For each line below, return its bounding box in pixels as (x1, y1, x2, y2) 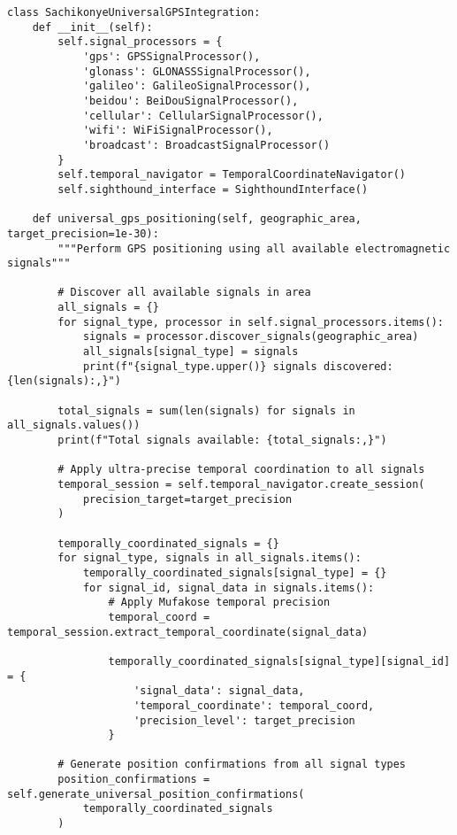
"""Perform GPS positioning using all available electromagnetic (57, 242, 451, 255)
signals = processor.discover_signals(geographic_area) (82, 330, 419, 344)
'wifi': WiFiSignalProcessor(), (82, 124, 273, 137)
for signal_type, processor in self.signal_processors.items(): (57, 315, 444, 329)
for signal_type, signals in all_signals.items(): (57, 552, 362, 565)
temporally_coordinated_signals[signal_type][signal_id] (108, 654, 451, 668)
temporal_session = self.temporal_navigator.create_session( (57, 478, 425, 491)
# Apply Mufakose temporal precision (108, 596, 331, 609)
